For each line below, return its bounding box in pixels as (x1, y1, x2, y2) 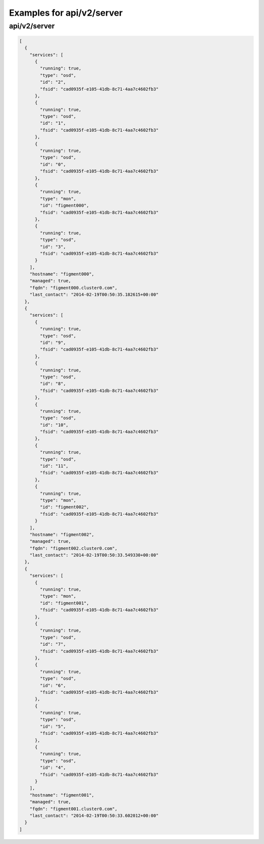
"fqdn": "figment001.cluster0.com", (29, 806, 117, 812)
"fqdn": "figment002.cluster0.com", (29, 545, 117, 551)
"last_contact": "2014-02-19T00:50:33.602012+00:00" (29, 813, 159, 818)
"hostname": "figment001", (29, 792, 95, 798)
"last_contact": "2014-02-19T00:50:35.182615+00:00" (29, 292, 159, 297)
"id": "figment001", (40, 600, 89, 606)
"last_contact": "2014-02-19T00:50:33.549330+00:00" (29, 553, 159, 558)
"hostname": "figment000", (29, 271, 95, 277)
